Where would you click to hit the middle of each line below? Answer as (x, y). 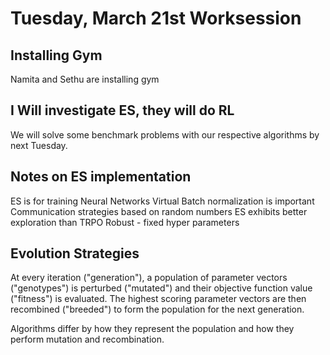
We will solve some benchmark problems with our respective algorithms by (165, 134)
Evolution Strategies (75, 253)
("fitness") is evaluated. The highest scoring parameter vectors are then (158, 299)
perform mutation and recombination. (87, 339)
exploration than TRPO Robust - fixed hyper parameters (125, 222)
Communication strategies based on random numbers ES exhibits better (159, 211)
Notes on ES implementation (101, 177)
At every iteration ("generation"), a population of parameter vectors (149, 278)
